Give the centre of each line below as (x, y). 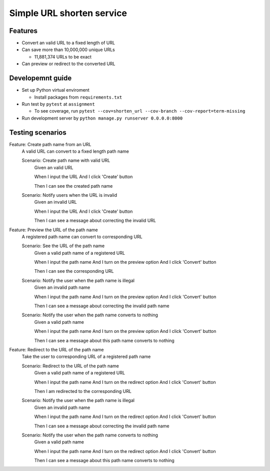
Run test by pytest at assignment (58, 104)
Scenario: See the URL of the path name (63, 246)
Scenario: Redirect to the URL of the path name (70, 366)
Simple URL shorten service (68, 13)
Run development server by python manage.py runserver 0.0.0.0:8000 (102, 118)
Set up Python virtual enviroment (55, 90)
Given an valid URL (54, 167)
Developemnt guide (40, 78)
